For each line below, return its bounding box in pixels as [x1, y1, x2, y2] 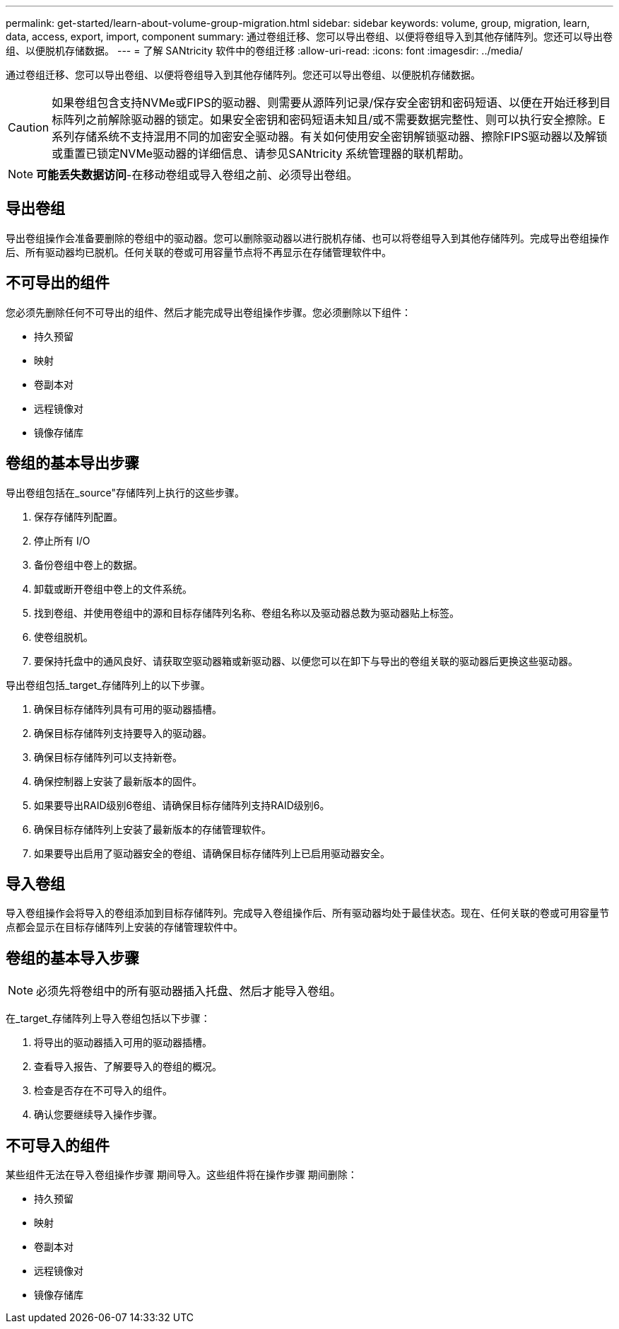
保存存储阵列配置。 [34, 510, 123, 523]
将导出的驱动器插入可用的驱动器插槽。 [34, 1036, 212, 1049]
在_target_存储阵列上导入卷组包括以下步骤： [6, 1012, 211, 1025]
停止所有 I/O [34, 534, 90, 547]
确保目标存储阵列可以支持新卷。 [34, 750, 182, 763]
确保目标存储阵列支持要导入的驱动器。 [34, 726, 212, 739]
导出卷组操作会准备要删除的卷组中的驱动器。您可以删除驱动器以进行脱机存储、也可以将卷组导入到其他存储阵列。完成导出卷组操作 [6, 231, 609, 244]
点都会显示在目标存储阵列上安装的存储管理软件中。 [6, 921, 243, 934]
